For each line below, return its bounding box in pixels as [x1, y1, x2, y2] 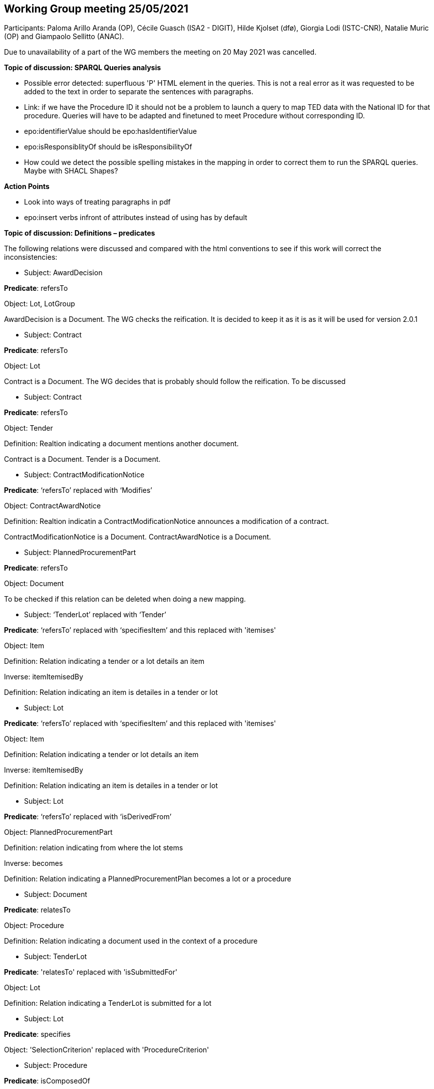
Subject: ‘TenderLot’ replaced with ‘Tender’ [24, 610, 166, 619]
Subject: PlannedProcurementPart [24, 548, 136, 557]
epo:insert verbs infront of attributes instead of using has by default [24, 213, 247, 222]
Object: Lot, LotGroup [4, 299, 75, 308]
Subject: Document [24, 890, 87, 899]
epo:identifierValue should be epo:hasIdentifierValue [24, 127, 197, 136]
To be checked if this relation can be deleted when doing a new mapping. [4, 595, 246, 604]
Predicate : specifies [4, 1030, 71, 1039]
